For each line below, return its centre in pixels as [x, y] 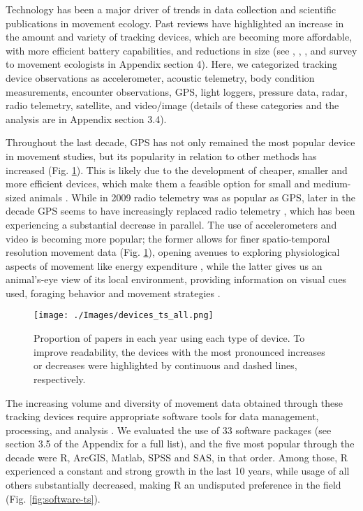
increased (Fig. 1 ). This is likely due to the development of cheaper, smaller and [177, 170]
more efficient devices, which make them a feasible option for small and [158, 183]
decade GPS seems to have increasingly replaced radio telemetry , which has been [180, 211]
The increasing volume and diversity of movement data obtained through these [174, 402]
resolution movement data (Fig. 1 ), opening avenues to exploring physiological [173, 252]
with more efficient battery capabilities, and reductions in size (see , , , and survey [181, 50]
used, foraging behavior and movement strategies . [113, 293]
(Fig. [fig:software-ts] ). [53, 498]
